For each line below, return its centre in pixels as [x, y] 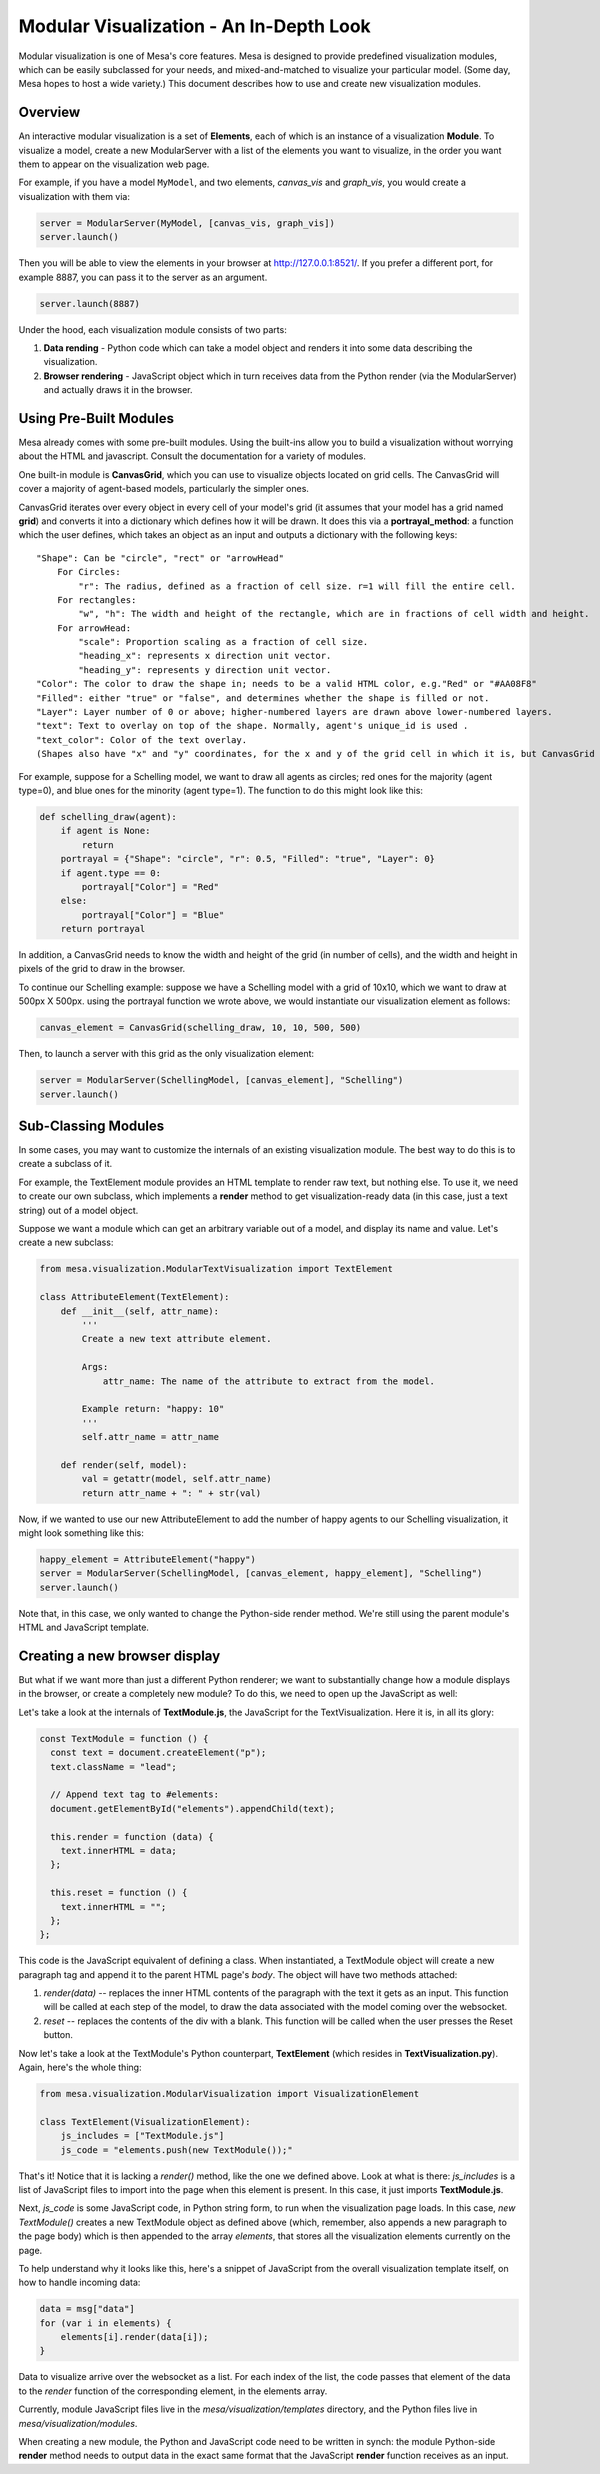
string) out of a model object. [78, 1210]
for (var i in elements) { [105, 2323]
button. [58, 2035]
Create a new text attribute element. [176, 1339]
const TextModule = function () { [124, 1738]
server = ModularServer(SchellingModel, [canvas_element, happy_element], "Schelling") [261, 1573]
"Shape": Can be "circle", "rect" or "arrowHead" [160, 558]
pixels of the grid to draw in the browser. [102, 969]
